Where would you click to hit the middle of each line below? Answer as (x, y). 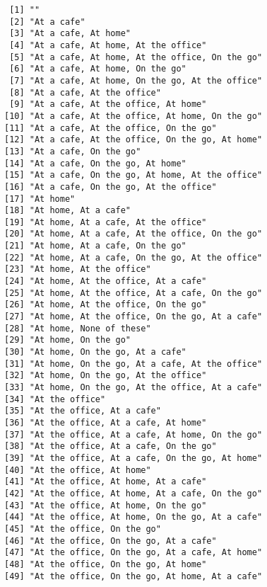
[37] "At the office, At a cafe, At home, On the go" (133, 434)
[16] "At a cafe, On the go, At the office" (111, 187)
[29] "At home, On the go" (67, 340)
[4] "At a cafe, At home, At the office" (108, 45)
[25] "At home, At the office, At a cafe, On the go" (133, 293)
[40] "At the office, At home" (78, 470)
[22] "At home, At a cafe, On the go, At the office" (133, 257)
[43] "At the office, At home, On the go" (106, 505)
